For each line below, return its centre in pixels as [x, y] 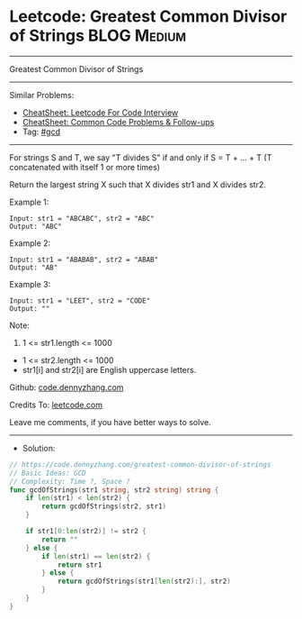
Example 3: [30, 284]
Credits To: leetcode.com [56, 405]
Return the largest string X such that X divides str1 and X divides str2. [138, 184]
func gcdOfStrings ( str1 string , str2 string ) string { [114, 490]
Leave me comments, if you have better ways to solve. [110, 422]
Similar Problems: [42, 95]
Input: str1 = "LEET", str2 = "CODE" [80, 300]
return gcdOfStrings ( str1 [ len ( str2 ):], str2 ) [144, 582]
